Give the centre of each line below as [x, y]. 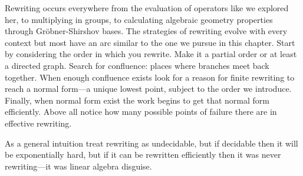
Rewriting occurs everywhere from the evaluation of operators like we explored [147, 8]
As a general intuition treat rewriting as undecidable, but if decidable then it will [151, 143]
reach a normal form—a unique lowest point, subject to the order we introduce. [148, 89]
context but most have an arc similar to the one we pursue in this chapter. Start [150, 42]
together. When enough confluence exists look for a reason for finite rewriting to [150, 77]
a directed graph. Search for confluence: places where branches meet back [137, 65]
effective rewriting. [38, 123]
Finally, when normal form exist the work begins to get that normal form [137, 100]
